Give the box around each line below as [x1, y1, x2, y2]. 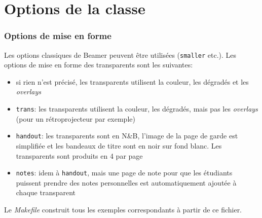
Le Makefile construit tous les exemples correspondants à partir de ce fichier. [4, 204, 242, 214]
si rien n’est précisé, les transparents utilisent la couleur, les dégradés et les [16, 76, 249, 87]
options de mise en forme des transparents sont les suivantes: [4, 59, 193, 70]
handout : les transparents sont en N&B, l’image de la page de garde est [16, 130, 238, 141]
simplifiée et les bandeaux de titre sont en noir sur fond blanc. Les [16, 140, 222, 151]
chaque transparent [16, 187, 76, 198]
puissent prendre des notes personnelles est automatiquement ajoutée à [16, 177, 237, 188]
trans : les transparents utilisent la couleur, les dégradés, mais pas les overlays [16, 103, 258, 114]
